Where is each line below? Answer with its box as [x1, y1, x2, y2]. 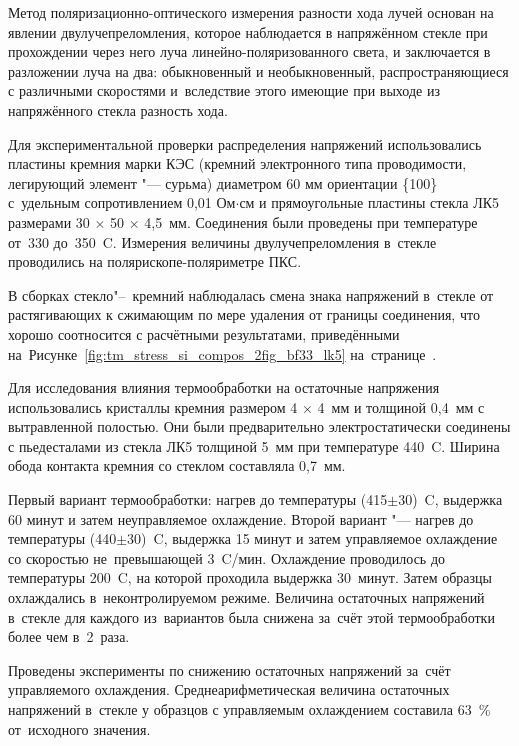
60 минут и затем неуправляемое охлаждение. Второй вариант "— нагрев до [8, 508, 474, 529]
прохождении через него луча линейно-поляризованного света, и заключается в [8, 41, 491, 62]
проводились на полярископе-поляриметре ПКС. [8, 251, 302, 272]
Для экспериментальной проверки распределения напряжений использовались [8, 133, 482, 154]
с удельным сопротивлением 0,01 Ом [8, 192, 236, 213]
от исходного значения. [8, 718, 151, 739]
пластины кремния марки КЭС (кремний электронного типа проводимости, [8, 153, 467, 174]
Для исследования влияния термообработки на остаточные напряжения [8, 377, 440, 398]
